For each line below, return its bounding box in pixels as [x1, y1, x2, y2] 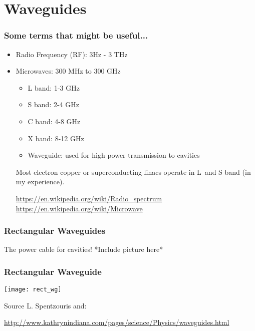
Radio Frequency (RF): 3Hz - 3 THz [16, 49, 128, 59]
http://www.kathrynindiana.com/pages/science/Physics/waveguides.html [4, 317, 229, 327]
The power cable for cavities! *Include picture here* [4, 244, 163, 254]
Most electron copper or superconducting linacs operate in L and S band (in [16, 166, 251, 177]
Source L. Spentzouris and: [4, 300, 87, 310]
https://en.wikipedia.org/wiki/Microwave [16, 203, 143, 213]
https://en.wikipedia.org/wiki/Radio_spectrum [16, 193, 162, 203]
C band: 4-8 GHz [28, 116, 81, 126]
